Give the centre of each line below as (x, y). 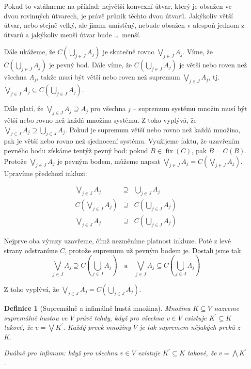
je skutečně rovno (128, 52)
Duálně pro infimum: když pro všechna (61, 353)
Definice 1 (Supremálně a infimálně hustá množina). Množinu (97, 308)
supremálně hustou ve (36, 317)
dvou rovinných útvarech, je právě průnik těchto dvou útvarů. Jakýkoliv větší (118, 15)
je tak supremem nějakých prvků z (190, 327)
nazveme (227, 308)
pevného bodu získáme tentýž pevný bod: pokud (76, 150)
